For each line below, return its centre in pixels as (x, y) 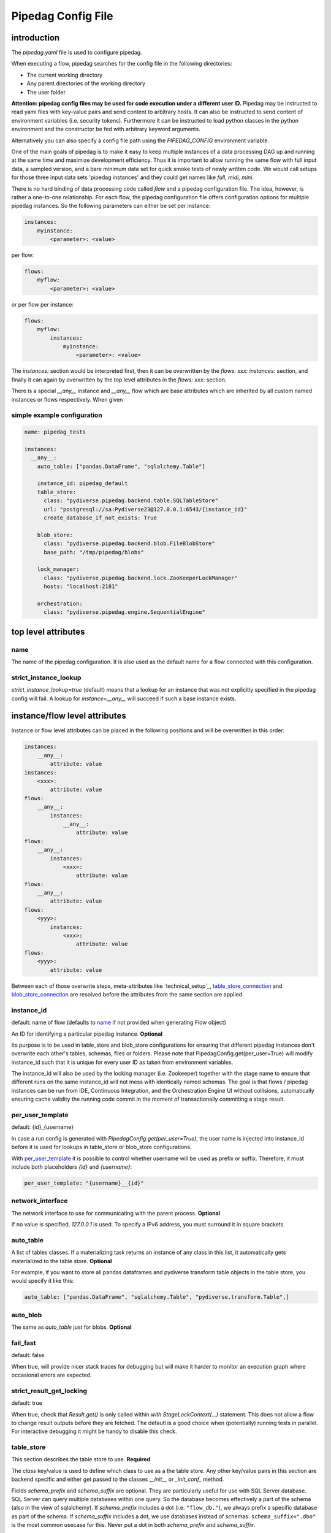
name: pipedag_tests (55, 432)
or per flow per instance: (42, 304)
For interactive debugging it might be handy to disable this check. (94, 1431)
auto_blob (27, 1315)
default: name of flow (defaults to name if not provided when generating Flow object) (119, 1023)
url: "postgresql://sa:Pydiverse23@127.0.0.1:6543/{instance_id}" (146, 509)
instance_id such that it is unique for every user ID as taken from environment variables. (122, 1062)
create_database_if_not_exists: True (101, 518)
